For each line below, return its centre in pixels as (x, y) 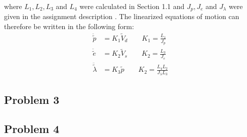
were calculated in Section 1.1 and (132, 6)
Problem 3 (32, 99)
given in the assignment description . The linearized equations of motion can (122, 16)
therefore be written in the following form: (69, 26)
